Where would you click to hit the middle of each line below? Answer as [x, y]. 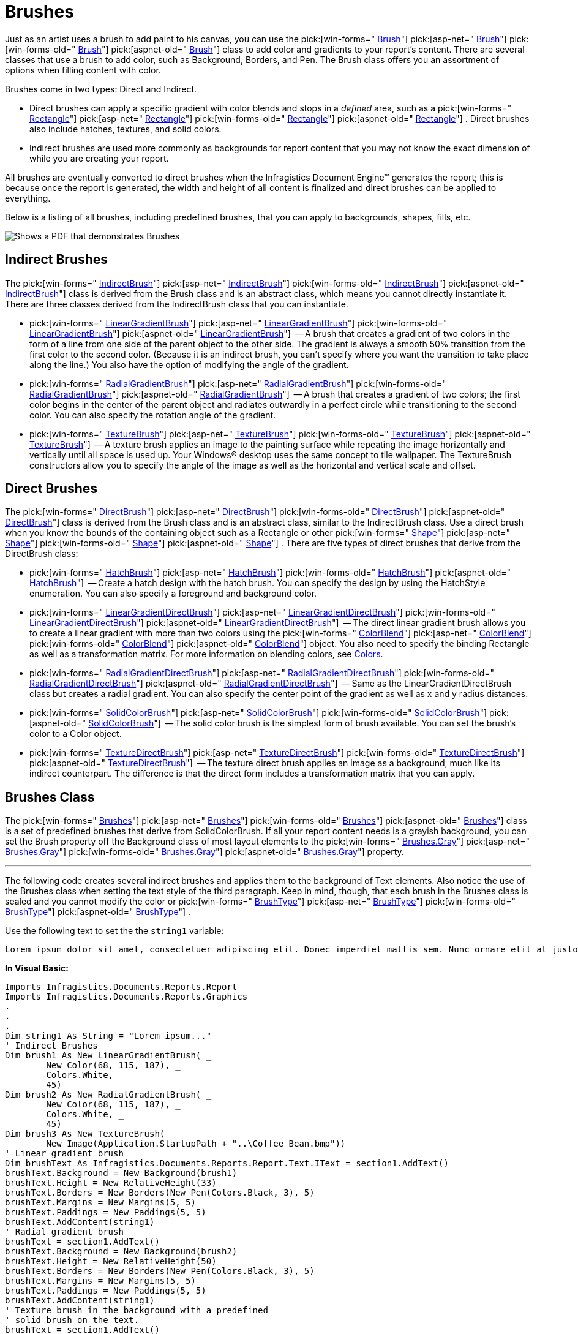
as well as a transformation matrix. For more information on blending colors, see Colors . [206, 654]
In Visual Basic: [37, 968]
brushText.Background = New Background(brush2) [121, 1252]
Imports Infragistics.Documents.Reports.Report [121, 987]
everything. [28, 198]
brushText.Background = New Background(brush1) [121, 1173]
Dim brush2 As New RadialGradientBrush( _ [108, 1095]
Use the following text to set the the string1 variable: [114, 931]
